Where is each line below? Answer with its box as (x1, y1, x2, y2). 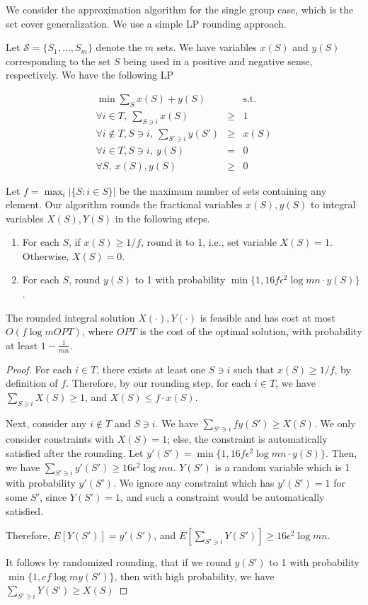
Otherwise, (22, 248, 69, 263)
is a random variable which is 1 (214, 459, 350, 474)
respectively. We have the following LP (6, 67, 173, 82)
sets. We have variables (156, 40, 257, 55)
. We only (314, 415, 356, 430)
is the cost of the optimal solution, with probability (139, 324, 362, 339)
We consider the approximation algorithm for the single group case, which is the (6, 2, 354, 16)
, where (81, 324, 114, 339)
